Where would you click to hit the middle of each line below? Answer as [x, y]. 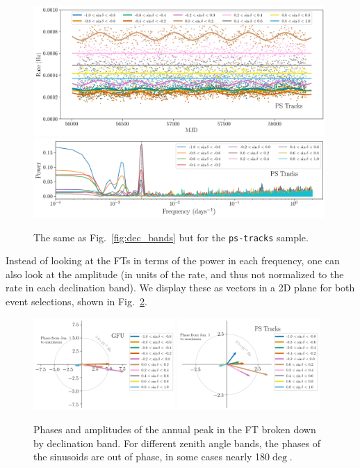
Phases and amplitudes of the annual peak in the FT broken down [175, 429]
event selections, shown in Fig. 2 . [76, 301]
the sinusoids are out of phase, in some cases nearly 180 [152, 457]
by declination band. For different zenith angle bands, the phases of [177, 443]
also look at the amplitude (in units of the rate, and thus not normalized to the [175, 274]
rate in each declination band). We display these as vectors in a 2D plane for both [180, 288]
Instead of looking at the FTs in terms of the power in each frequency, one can [173, 260]
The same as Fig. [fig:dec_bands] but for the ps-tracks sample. [171, 237]
